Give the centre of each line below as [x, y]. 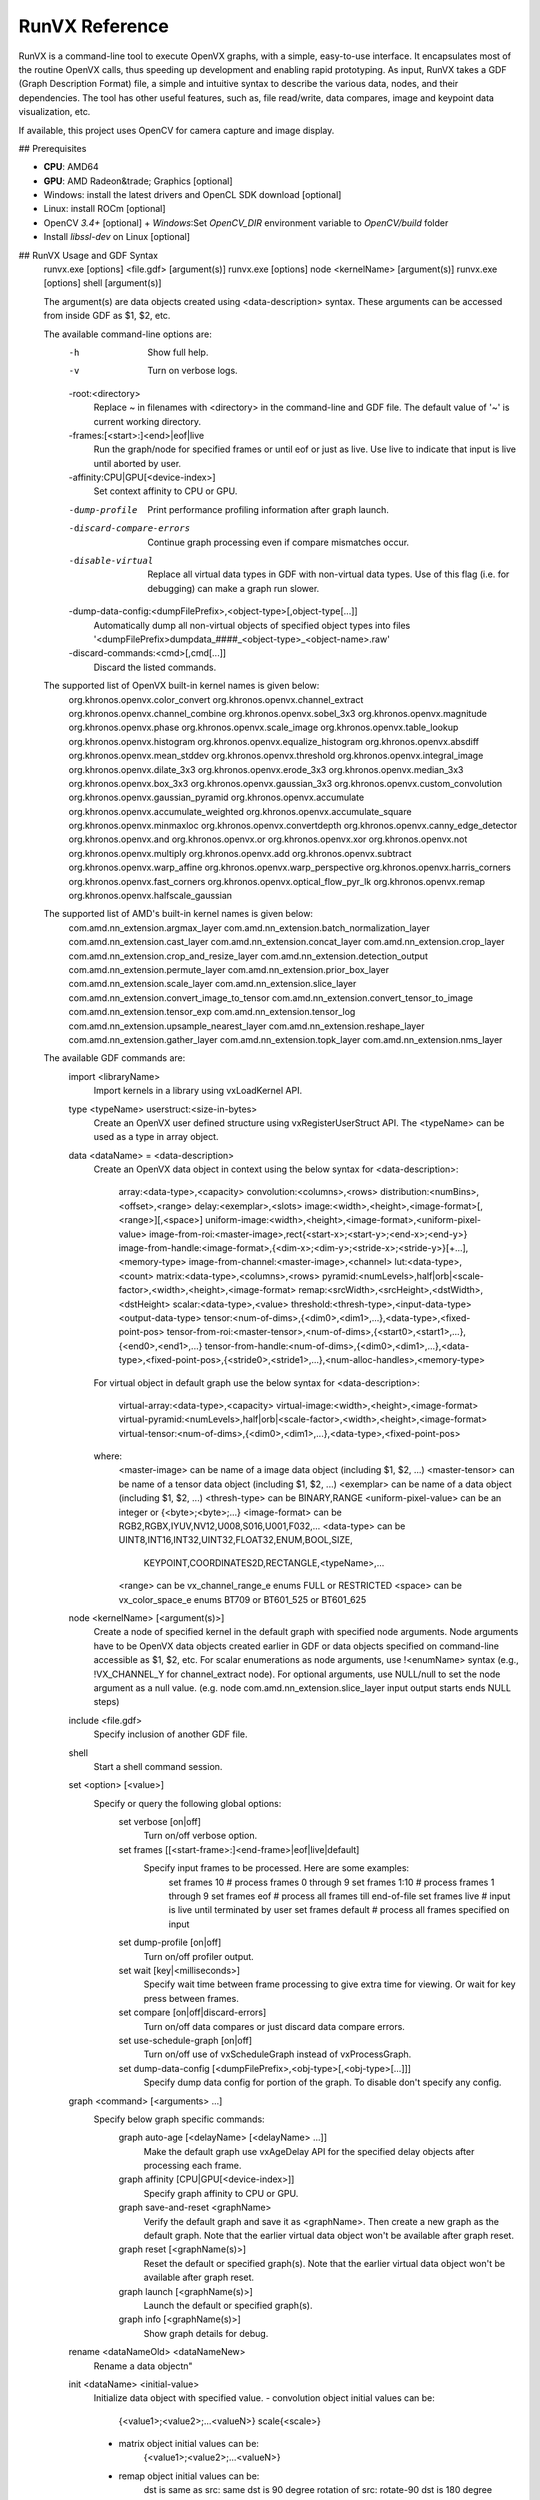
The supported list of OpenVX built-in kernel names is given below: [181, 686]
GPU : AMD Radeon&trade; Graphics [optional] [138, 181]
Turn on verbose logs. [193, 371]
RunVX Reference [93, 26]
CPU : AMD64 [71, 167]
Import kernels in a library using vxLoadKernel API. [198, 1091]
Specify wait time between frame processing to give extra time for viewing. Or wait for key [329, 1984]
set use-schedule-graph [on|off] [185, 2040]
